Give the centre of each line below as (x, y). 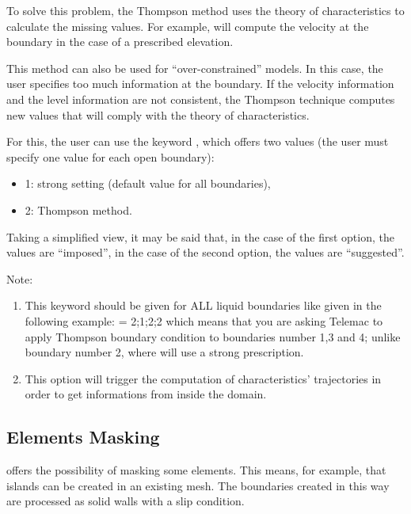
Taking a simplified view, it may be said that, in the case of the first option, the (200, 236)
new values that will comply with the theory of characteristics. (158, 114)
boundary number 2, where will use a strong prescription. (164, 352)
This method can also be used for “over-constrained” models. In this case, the (195, 68)
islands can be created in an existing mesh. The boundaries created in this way (198, 485)
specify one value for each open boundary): (110, 156)
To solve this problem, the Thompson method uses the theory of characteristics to (205, 10)
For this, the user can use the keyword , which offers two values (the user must (198, 141)
